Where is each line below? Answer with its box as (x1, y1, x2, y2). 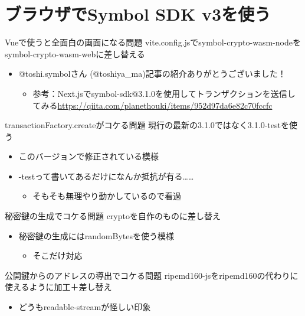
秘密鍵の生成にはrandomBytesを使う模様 (18, 229, 174, 242)
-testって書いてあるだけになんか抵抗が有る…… (18, 170, 194, 182)
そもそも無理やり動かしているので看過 (32, 190, 181, 202)
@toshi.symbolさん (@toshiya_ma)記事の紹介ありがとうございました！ (18, 67, 286, 80)
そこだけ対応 (32, 249, 83, 262)
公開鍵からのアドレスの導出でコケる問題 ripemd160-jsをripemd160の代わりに (5, 269, 299, 281)
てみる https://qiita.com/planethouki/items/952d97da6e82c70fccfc (32, 99, 273, 111)
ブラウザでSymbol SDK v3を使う (5, 2, 271, 26)
